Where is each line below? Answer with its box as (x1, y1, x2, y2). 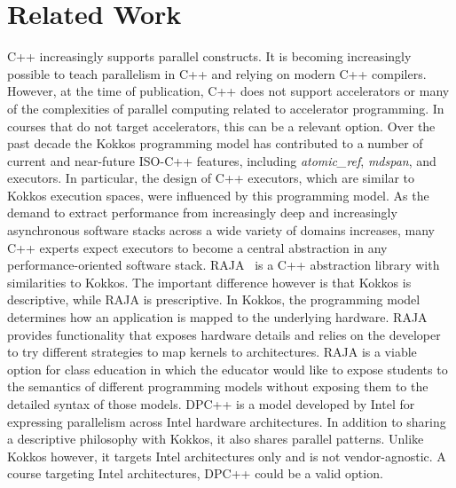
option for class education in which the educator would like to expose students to (7, 359, 448, 378)
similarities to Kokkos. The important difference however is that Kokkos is (7, 272, 412, 291)
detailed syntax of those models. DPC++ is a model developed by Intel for (7, 395, 415, 413)
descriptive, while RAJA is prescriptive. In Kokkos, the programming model (7, 290, 421, 309)
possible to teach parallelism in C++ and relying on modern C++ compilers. (7, 64, 427, 83)
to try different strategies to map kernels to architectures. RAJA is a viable (7, 342, 417, 361)
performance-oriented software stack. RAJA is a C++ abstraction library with (7, 256, 440, 274)
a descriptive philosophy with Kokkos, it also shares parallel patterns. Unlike (7, 429, 424, 448)
